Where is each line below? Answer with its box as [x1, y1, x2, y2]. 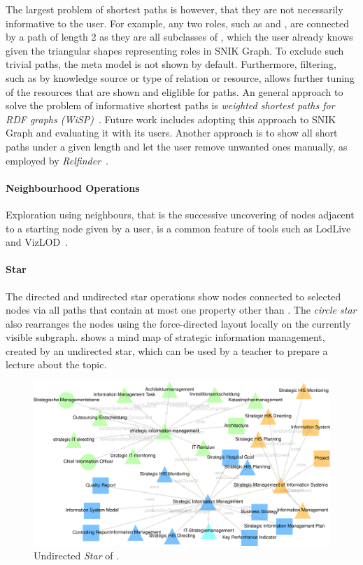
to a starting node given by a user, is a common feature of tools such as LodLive [6, 221, 351, 235]
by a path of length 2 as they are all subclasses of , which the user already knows [6, 29, 353, 44]
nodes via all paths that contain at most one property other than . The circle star [6, 302, 357, 317]
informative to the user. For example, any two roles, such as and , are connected [6, 15, 350, 30]
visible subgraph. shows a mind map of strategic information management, [6, 330, 325, 344]
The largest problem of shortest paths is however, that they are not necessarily [6, 2, 343, 16]
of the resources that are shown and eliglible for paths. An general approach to [6, 84, 343, 99]
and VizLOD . [6, 235, 69, 249]
